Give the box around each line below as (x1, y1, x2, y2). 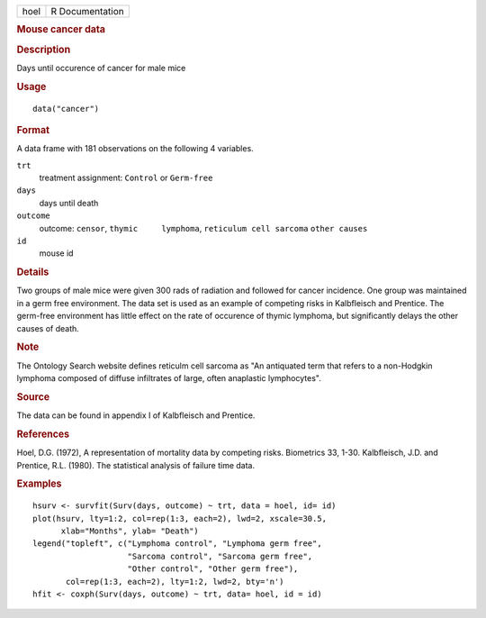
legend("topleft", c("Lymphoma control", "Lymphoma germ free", (32, 539, 323, 549)
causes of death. (16, 323, 80, 333)
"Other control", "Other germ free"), (127, 564, 299, 574)
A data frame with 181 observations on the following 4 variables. (16, 143, 254, 154)
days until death (39, 197, 99, 208)
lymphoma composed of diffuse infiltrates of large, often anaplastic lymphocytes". (16, 373, 321, 384)
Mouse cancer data (16, 23, 105, 36)
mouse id (39, 248, 74, 259)
